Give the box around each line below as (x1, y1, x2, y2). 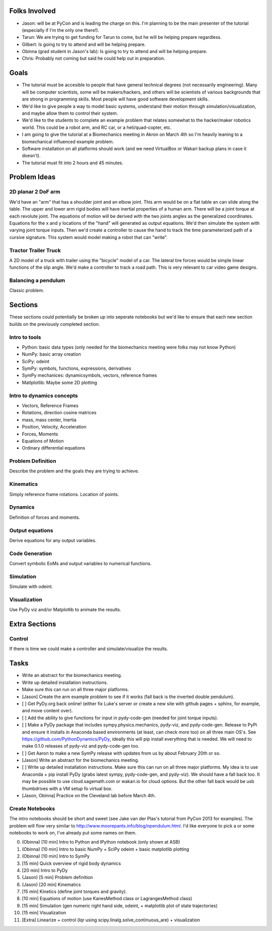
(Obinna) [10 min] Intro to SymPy (22, 853, 90, 859)
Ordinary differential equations (22, 445, 86, 451)
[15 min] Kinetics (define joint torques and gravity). (22, 889, 127, 895)
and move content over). (22, 708, 73, 714)
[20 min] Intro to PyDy (22, 867, 68, 873)
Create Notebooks (9, 805, 55, 812)
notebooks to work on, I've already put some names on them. (9, 829, 137, 836)
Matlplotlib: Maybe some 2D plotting (22, 379, 98, 385)
